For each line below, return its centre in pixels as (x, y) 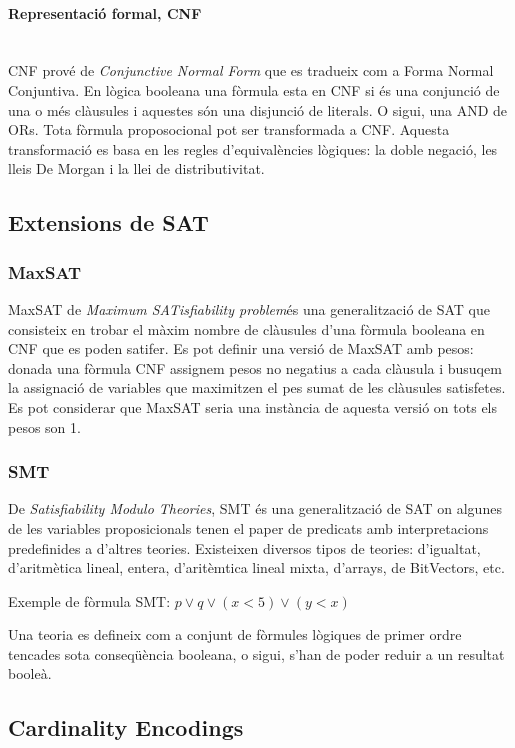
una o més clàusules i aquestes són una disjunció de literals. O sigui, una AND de (258, 109)
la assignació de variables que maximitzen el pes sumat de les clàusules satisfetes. (257, 387)
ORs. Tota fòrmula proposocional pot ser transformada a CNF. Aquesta (229, 129)
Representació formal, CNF (105, 12)
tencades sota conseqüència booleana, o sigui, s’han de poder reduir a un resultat (256, 653)
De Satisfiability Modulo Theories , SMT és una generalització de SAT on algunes (255, 508)
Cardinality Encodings (126, 727)
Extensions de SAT (108, 222)
